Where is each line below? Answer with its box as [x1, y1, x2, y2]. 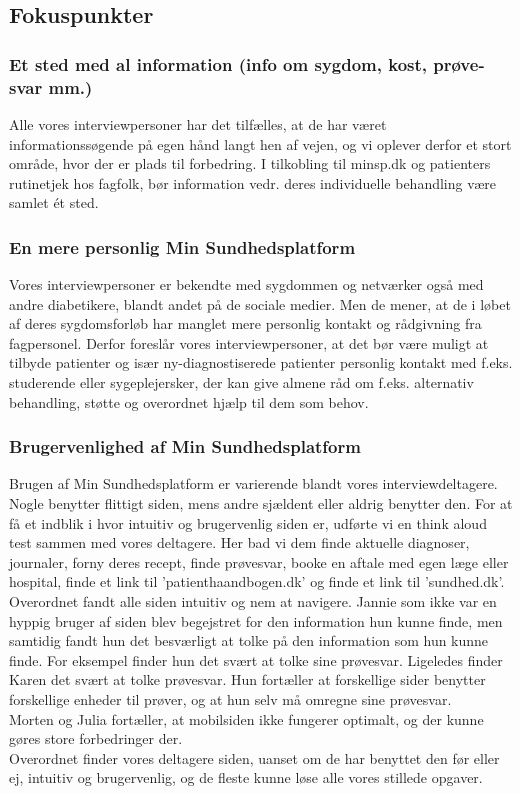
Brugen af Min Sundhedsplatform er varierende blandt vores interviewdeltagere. [9, 473, 498, 494]
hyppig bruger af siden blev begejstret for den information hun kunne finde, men [9, 610, 503, 631]
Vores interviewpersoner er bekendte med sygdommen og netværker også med [9, 274, 484, 295]
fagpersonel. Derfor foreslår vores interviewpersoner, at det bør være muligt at [9, 332, 489, 353]
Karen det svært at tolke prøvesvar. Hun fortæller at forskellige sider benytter [9, 669, 486, 690]
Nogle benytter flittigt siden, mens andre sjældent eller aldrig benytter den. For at [9, 493, 513, 514]
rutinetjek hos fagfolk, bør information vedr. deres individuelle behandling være [9, 172, 496, 193]
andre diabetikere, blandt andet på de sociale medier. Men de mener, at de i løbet [9, 293, 511, 314]
